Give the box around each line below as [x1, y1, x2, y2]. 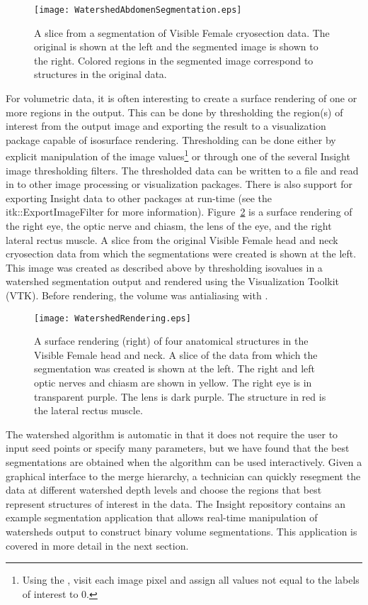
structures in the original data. [34, 67, 167, 82]
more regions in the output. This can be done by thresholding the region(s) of [6, 104, 343, 119]
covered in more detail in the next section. [6, 538, 189, 553]
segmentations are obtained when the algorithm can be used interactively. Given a [6, 455, 362, 469]
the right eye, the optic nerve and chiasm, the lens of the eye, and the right [6, 218, 332, 233]
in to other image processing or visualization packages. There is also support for [6, 177, 352, 192]
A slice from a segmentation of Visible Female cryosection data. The [34, 25, 330, 40]
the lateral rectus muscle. [34, 403, 143, 418]
